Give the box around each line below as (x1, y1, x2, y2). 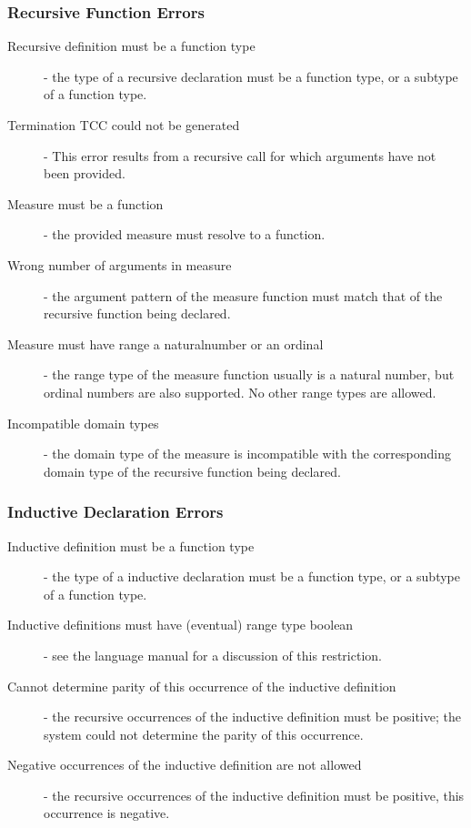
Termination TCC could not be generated (7, 116, 240, 134)
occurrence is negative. (44, 803, 170, 823)
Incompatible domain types (7, 413, 159, 432)
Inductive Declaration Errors (7, 500, 224, 523)
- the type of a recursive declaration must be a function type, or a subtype (44, 66, 458, 86)
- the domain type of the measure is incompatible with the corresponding (44, 444, 451, 463)
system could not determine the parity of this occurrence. (44, 724, 364, 743)
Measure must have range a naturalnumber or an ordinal (7, 334, 324, 353)
